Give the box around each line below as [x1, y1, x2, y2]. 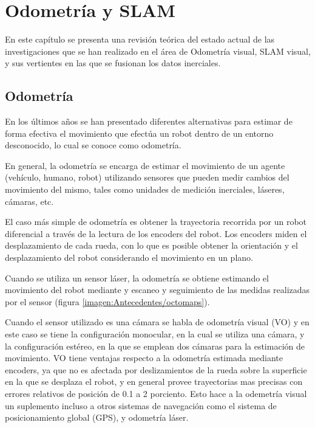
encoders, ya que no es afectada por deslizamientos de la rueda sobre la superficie [5, 363, 307, 376]
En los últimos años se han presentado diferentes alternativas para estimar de [5, 115, 293, 128]
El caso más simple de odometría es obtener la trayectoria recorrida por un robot [5, 215, 307, 228]
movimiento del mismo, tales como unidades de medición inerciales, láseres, [5, 183, 285, 196]
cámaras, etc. [5, 195, 54, 207]
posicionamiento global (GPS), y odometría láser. [5, 411, 189, 424]
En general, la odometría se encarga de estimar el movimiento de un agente [5, 159, 285, 171]
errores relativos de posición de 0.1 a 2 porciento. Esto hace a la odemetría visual [5, 387, 307, 399]
